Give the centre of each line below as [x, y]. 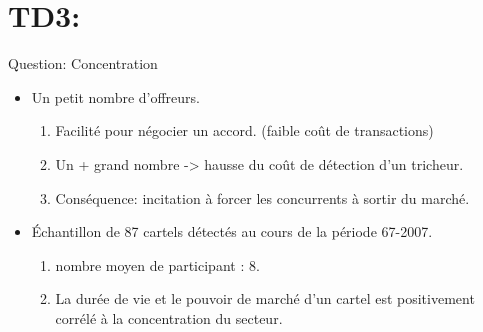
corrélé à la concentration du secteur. [169, 317]
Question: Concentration [83, 63]
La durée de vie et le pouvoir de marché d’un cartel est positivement [265, 298]
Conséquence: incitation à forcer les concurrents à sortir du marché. [262, 197]
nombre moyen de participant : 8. [157, 264]
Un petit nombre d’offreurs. [116, 96]
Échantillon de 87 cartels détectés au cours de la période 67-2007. [232, 231]
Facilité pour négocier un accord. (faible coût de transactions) [244, 130]
